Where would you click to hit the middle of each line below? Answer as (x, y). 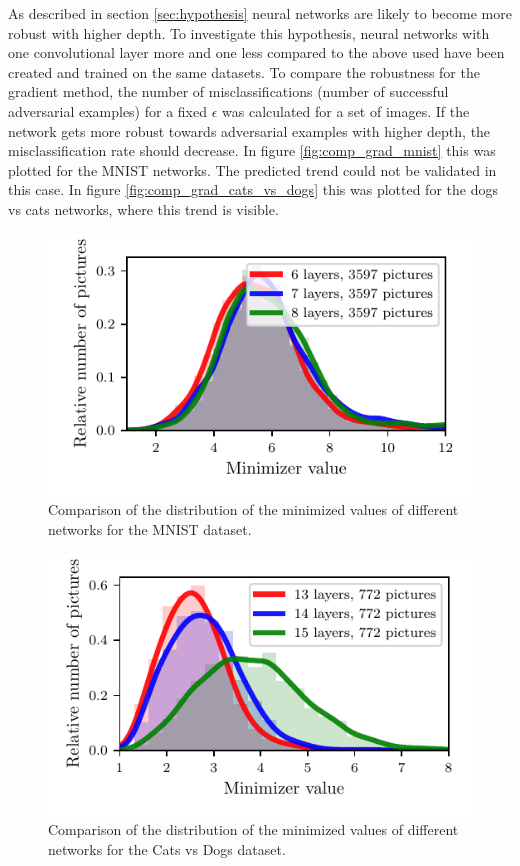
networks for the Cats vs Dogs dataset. (167, 848)
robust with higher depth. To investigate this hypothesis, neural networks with (249, 32)
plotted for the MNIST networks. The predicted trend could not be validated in (252, 169)
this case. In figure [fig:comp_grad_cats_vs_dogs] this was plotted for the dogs (253, 189)
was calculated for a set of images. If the (346, 110)
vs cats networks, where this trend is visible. (143, 208)
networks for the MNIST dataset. (150, 528)
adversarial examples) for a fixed (107, 110)
